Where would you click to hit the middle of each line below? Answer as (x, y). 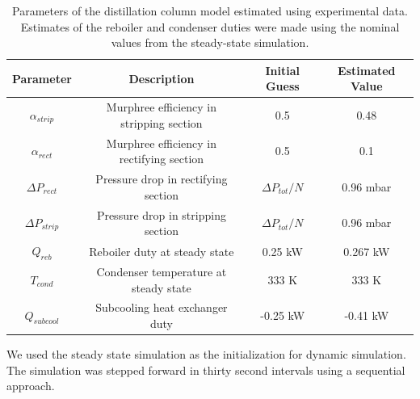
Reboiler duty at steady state (162, 251)
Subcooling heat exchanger (162, 307)
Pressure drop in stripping (161, 214)
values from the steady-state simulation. (210, 42)
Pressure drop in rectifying (162, 179)
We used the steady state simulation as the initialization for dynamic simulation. (206, 354)
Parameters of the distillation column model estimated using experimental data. (210, 10)
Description (162, 78)
